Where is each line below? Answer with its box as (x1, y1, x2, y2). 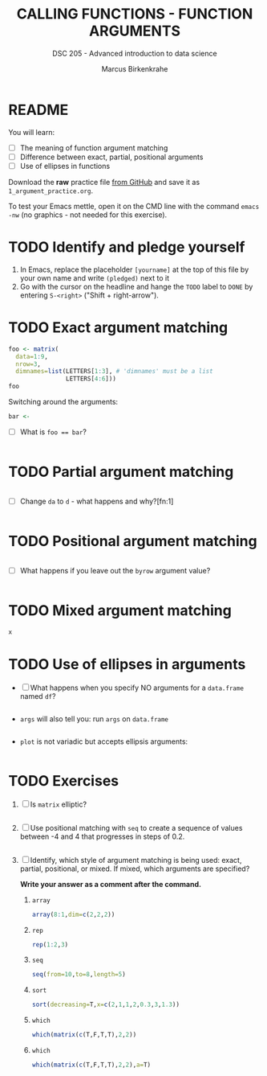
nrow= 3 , (15, 359, 42, 368)
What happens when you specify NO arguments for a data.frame (30, 683, 245, 692)
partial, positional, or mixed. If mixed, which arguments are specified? (19, 864, 250, 873)
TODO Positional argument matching (8, 532, 258, 551)
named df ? (19, 691, 56, 700)
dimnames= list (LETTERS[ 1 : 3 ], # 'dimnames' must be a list (15, 368, 214, 376)
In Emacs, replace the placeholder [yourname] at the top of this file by (19, 265, 249, 274)
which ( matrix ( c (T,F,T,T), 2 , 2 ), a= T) (31, 1061, 151, 1069)
